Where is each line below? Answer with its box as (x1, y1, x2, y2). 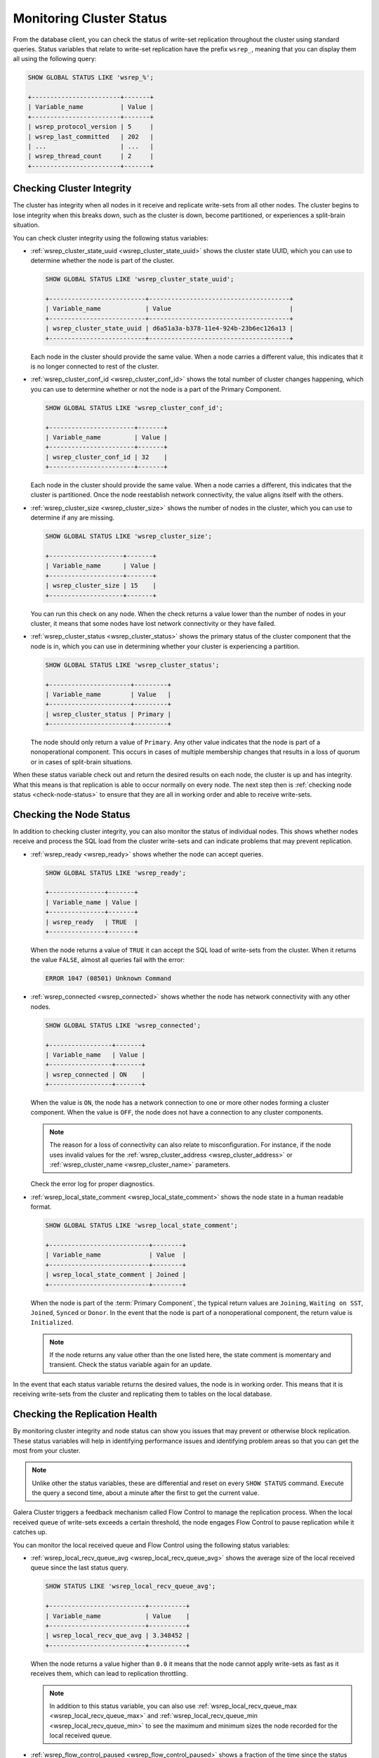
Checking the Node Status (13, 809, 131, 821)
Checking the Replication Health (13, 1409, 158, 1420)
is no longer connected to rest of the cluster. (30, 362, 159, 371)
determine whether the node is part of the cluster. (30, 257, 175, 265)
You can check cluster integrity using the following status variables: (13, 233, 208, 242)
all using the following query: (13, 55, 97, 63)
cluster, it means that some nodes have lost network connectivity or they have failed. (30, 619, 277, 627)
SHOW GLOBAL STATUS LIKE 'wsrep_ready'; (45, 868, 186, 877)
